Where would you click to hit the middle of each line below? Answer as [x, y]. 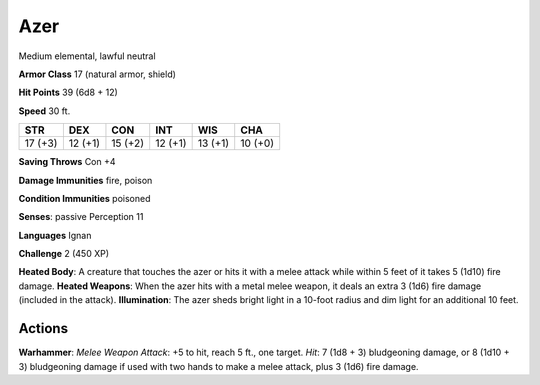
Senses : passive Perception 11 [81, 217]
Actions [43, 328]
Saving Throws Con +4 [67, 162]
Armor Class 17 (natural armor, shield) [97, 74]
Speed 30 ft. [44, 111]
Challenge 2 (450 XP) [64, 254]
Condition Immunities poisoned [84, 198]
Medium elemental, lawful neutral [87, 56]
